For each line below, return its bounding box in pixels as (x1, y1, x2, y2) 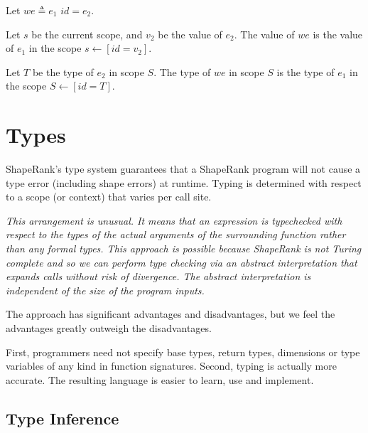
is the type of (276, 64, 335, 79)
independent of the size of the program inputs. (6, 282, 205, 297)
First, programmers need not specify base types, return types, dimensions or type (6, 344, 360, 359)
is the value (313, 26, 363, 41)
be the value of (158, 26, 222, 41)
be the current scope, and (31, 26, 143, 41)
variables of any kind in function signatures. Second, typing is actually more (6, 358, 337, 373)
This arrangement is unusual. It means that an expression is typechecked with (6, 213, 342, 228)
